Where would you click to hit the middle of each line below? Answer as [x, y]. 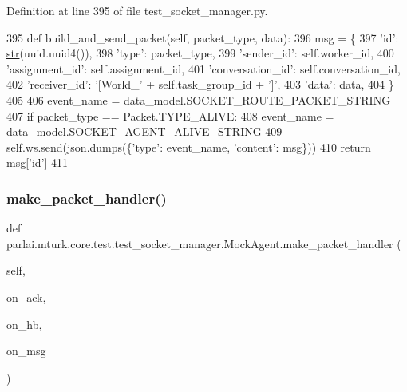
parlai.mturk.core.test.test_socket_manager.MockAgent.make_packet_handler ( [204, 243]
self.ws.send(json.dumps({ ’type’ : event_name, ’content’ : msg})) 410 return [189, 147]
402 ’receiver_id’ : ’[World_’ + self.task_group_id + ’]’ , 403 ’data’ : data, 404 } [200, 84]
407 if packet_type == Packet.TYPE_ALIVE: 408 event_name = [170, 115]
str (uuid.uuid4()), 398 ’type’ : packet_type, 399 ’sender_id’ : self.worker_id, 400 [200, 53]
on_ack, [26, 297]
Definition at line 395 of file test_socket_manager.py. [137, 10]
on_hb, [24, 324]
